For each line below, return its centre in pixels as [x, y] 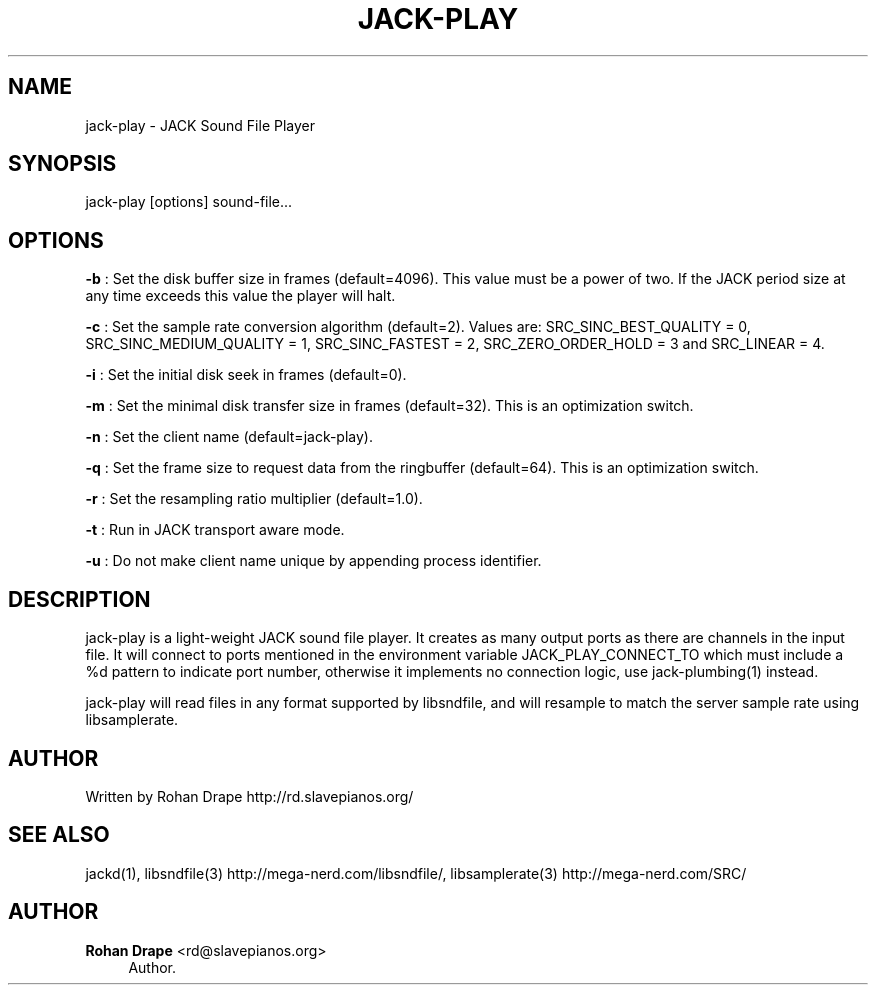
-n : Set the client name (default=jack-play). [229, 437]
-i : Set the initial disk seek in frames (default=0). [246, 375]
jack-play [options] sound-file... [189, 202]
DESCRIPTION [79, 599]
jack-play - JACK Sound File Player [200, 125]
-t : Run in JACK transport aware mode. [215, 530]
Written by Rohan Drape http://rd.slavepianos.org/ [249, 796]
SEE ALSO [59, 835]
